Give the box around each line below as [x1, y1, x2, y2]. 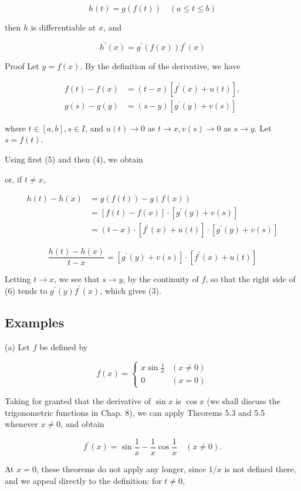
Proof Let [5, 60, 39, 72]
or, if [5, 172, 22, 185]
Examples [5, 313, 65, 331]
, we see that [54, 273, 100, 285]
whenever [5, 418, 38, 430]
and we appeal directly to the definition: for [5, 474, 162, 486]
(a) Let [5, 340, 30, 353]
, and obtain [60, 418, 104, 430]
